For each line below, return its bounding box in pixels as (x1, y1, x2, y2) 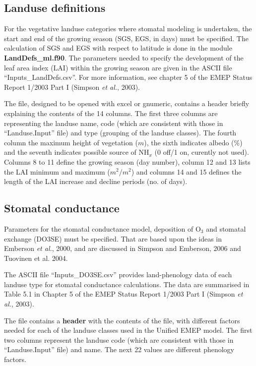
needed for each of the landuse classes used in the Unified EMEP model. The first (4, 325, 253, 335)
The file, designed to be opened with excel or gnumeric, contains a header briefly (4, 98, 250, 109)
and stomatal (206, 223, 246, 234)
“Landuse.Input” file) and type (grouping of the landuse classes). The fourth (4, 127, 237, 138)
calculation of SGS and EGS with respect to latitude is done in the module (4, 43, 232, 53)
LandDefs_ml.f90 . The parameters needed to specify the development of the (4, 52, 244, 62)
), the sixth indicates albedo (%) (144, 137, 243, 147)
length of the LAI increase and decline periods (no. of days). (4, 176, 188, 186)
